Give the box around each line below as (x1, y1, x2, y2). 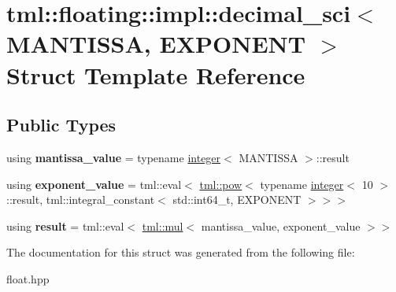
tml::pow (199, 176, 242, 192)
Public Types (6, 113, 117, 137)
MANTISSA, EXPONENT (6, 28, 306, 60)
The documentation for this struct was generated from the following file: (6, 244, 355, 261)
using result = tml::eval (6, 217, 124, 234)
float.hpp (6, 270, 50, 286)
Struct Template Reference (6, 58, 305, 91)
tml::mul (142, 217, 183, 234)
